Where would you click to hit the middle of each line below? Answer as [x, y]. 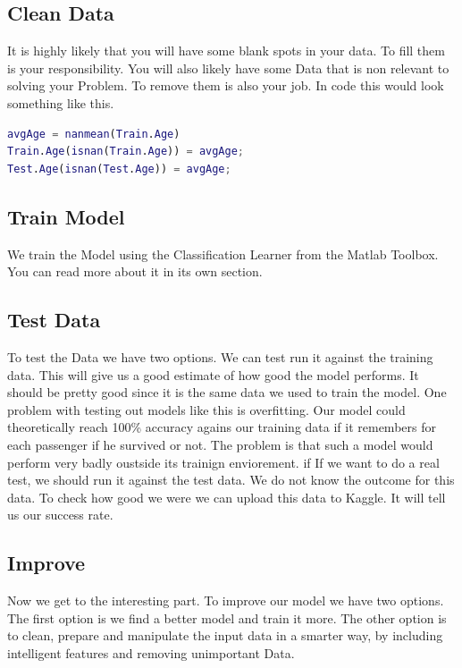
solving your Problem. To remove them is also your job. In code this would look [226, 85]
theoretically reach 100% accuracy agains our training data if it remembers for [222, 427]
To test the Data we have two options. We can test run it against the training [220, 356]
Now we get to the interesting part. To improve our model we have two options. [226, 600]
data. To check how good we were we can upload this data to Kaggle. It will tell [227, 497]
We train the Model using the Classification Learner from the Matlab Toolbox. [223, 254]
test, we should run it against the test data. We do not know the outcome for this [231, 480]
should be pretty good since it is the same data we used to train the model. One [227, 392]
